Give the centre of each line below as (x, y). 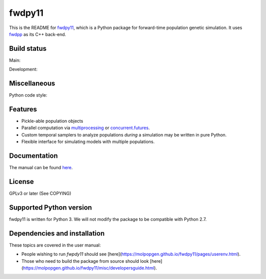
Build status (28, 49)
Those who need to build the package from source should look (85, 261)
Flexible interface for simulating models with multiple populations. (88, 142)
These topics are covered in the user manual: (55, 245)
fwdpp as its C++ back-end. (38, 34)
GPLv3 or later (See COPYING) (40, 193)
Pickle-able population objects (52, 121)
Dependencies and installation (57, 233)
